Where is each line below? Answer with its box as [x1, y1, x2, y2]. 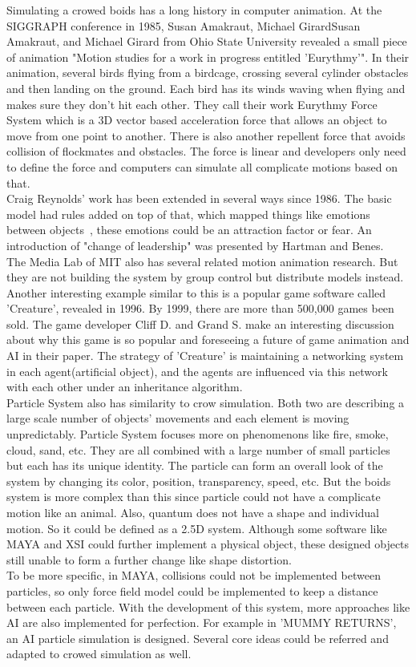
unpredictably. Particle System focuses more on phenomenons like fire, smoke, [6, 426, 389, 443]
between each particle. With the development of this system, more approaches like [6, 598, 410, 615]
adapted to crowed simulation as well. [6, 645, 192, 662]
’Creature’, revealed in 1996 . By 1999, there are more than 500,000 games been [6, 300, 394, 317]
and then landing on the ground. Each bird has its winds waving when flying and [6, 79, 406, 96]
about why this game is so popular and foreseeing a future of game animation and [6, 331, 410, 348]
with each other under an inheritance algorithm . [6, 378, 243, 395]
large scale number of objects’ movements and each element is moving [6, 410, 349, 426]
